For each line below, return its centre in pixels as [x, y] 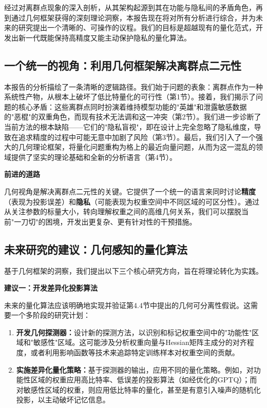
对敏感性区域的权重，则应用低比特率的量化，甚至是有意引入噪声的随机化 [138, 389]
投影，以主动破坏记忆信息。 [63, 400]
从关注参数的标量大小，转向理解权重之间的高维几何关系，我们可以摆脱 [123, 211]
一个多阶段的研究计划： [51, 315]
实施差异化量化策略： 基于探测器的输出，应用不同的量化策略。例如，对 [135, 369]
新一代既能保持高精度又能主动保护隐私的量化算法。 [104, 37]
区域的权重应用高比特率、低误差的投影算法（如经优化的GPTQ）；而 [144, 380]
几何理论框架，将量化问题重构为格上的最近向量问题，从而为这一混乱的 [137, 147]
